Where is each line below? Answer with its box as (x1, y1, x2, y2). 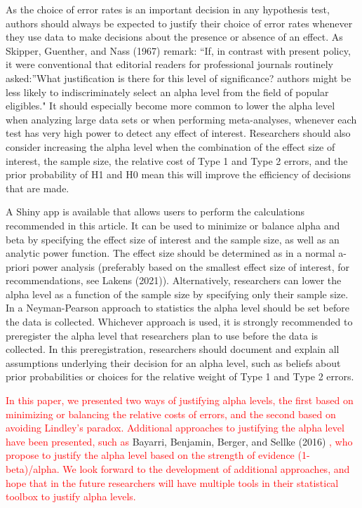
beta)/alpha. (6, 462, 60, 476)
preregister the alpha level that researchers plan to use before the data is (6, 328, 319, 342)
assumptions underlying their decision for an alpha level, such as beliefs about (6, 355, 341, 370)
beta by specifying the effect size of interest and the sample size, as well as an (6, 232, 340, 246)
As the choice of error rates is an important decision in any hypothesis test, (6, 2, 330, 16)
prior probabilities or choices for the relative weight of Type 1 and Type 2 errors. (6, 369, 354, 384)
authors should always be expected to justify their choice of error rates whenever (6, 15, 353, 30)
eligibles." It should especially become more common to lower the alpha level (6, 98, 335, 113)
